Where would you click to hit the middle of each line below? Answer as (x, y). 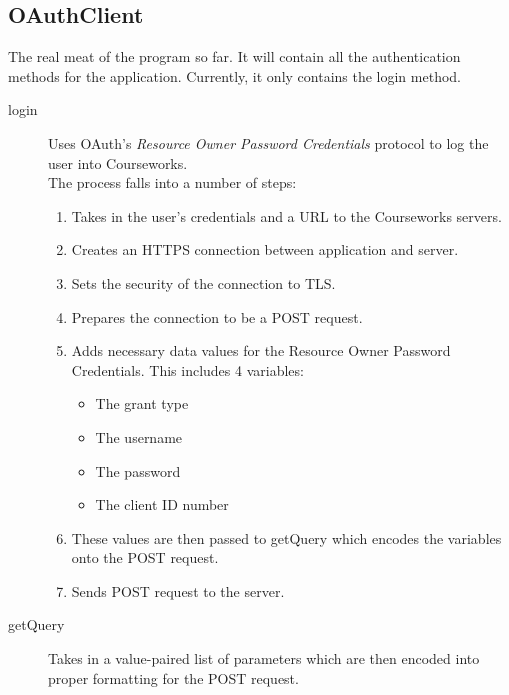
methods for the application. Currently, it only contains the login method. (234, 75)
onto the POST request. (145, 557)
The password (138, 470)
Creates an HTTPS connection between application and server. (265, 249)
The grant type (142, 403)
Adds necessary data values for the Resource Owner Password (261, 350)
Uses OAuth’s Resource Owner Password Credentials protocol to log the (268, 142)
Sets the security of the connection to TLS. (203, 282)
